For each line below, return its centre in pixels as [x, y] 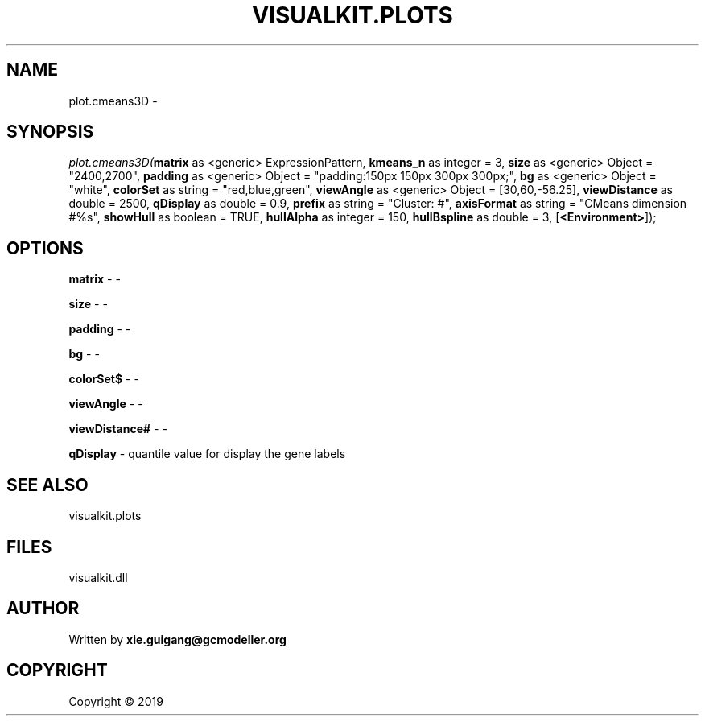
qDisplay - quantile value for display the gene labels [207, 454]
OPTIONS [45, 248]
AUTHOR [43, 609]
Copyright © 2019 [116, 701]
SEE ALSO [47, 485]
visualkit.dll [98, 577]
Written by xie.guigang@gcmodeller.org [177, 639]
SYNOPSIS [50, 132]
